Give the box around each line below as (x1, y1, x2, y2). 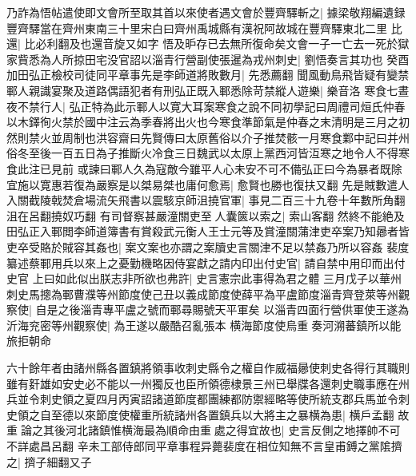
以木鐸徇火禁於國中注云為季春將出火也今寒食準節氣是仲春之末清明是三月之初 (6, 113, 410, 130)
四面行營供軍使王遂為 (297, 301, 410, 318)
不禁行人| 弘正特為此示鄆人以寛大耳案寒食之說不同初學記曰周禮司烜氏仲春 (17, 97, 406, 114)
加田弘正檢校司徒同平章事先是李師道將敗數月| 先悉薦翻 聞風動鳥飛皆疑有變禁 (6, 66, 410, 83)
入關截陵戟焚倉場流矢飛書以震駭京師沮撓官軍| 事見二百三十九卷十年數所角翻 (6, 192, 406, 208)
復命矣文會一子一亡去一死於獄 (252, 35, 410, 52)
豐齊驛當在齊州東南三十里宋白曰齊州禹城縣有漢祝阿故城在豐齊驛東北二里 (6, 19, 387, 36)
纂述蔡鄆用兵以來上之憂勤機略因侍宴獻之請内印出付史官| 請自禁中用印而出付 (6, 254, 406, 271)
